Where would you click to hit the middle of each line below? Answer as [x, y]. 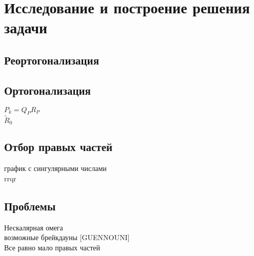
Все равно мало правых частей [52, 247]
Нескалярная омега [34, 227]
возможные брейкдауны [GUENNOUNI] [67, 237]
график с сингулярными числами [55, 168]
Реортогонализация [52, 60]
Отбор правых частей [58, 147]
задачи [26, 27]
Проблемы [30, 206]
